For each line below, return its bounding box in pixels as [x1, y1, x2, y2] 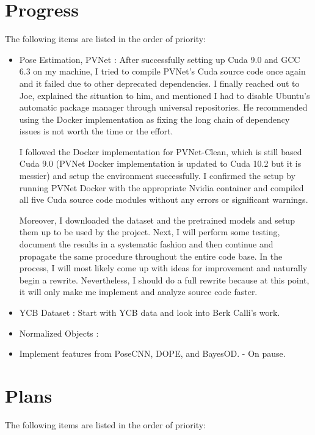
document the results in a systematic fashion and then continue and [19, 238, 273, 250]
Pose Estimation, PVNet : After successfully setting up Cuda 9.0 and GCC [19, 53, 300, 65]
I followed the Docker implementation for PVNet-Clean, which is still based [19, 145, 302, 158]
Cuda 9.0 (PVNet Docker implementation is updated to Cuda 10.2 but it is [19, 157, 302, 170]
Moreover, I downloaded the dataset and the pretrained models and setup [19, 213, 295, 226]
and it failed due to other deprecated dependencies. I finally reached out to [19, 76, 300, 89]
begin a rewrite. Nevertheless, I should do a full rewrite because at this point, [19, 273, 310, 286]
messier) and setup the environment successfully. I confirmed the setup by [19, 169, 295, 182]
